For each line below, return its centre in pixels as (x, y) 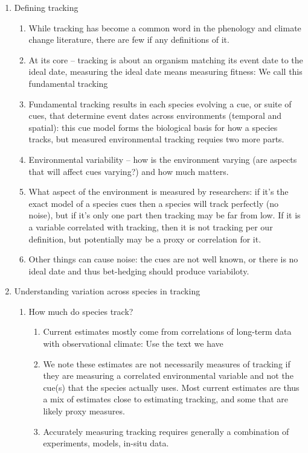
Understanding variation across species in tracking (107, 291)
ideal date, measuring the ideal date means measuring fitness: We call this (165, 71)
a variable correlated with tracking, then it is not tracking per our (151, 227)
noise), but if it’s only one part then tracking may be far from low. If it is (165, 215)
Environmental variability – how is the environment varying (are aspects (163, 159)
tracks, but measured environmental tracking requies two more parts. (156, 139)
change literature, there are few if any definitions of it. (129, 40)
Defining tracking (46, 7)
